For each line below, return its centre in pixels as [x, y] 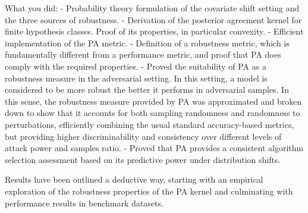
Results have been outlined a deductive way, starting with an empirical [134, 179]
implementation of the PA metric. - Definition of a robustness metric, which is [147, 43]
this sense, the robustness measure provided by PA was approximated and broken [153, 101]
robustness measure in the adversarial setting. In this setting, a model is [136, 78]
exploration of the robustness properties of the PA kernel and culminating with [149, 191]
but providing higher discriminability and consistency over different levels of [143, 136]
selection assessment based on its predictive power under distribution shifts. [143, 159]
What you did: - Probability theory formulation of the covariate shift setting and [152, 8]
